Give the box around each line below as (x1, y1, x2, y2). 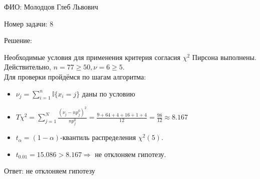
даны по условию (82, 88, 135, 98)
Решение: (4, 35, 32, 45)
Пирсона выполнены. (192, 51, 256, 62)
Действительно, (4, 61, 51, 72)
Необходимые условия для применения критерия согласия (4, 51, 181, 62)
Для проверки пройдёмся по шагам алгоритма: (4, 71, 146, 81)
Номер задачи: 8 (4, 18, 54, 28)
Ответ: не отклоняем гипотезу (4, 165, 95, 176)
